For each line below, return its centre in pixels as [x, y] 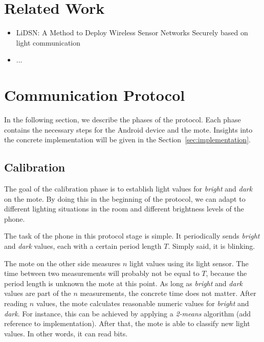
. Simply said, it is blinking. [212, 245]
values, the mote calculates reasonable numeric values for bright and [142, 303]
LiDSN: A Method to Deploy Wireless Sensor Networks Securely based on [132, 33]
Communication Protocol [95, 95]
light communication [48, 42]
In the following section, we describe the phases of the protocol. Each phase [123, 120]
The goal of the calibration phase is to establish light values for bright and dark [128, 189]
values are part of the [38, 293]
